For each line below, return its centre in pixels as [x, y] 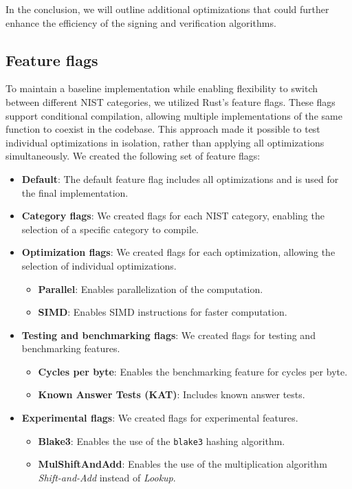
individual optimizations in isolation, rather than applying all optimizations [165, 142]
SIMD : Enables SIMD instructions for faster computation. [163, 312]
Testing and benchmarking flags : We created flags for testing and [168, 335]
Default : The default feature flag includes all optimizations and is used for [180, 178]
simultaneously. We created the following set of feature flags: [133, 156]
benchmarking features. [71, 348]
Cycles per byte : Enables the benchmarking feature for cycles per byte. [193, 371]
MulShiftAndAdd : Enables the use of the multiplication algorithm [183, 464]
